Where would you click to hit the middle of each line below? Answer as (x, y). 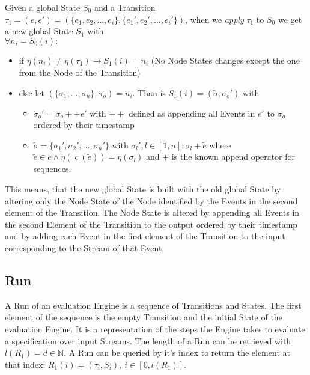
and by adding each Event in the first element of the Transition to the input (145, 236)
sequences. (52, 169)
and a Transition (125, 7)
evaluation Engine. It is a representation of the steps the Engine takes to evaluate (155, 328)
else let (32, 92)
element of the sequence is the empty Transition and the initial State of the (144, 317)
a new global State (39, 31)
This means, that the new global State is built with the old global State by (143, 188)
